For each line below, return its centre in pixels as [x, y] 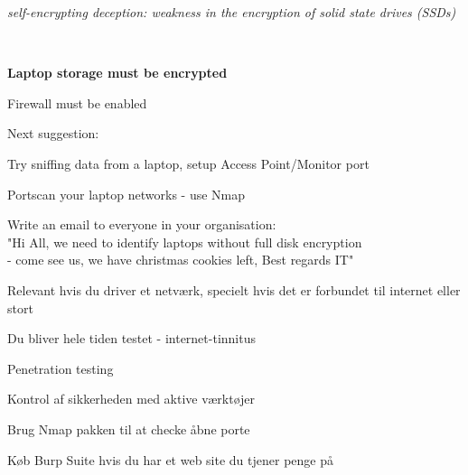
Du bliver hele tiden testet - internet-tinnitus [131, 338]
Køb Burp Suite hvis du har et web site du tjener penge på [170, 459]
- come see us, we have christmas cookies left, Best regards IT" [181, 260]
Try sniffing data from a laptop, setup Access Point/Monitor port [188, 163]
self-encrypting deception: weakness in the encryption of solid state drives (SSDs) [232, 12]
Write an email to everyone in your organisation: [142, 224]
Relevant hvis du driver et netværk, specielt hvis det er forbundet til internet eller [234, 289]
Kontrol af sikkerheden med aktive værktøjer [131, 399]
